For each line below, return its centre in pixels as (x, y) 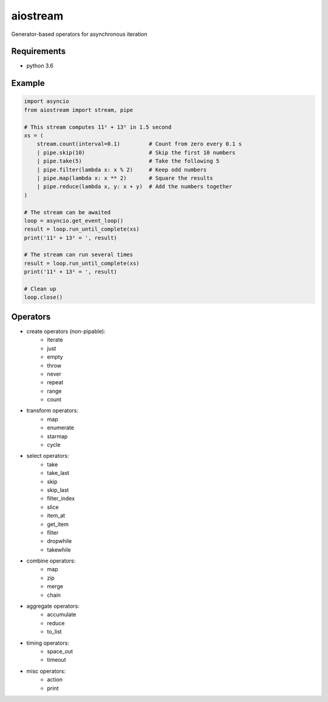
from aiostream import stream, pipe (79, 110)
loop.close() (43, 297)
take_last (58, 473)
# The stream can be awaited (67, 212)
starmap (57, 436)
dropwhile (60, 541)
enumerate (60, 428)
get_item (58, 524)
